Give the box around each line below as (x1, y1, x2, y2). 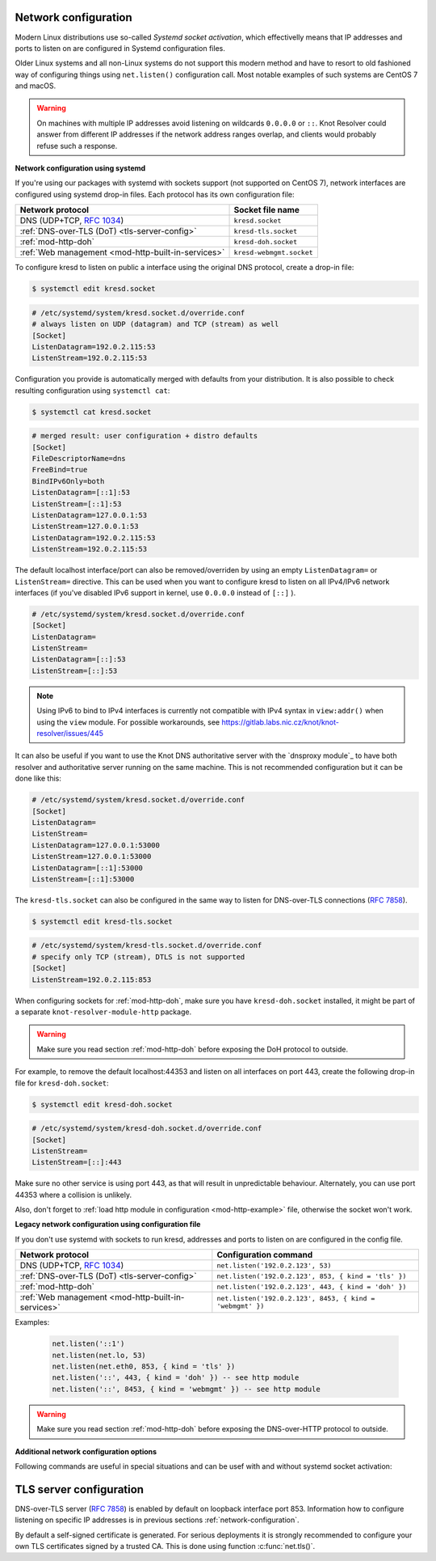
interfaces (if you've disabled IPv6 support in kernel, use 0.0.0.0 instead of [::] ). (15, 587, 296, 598)
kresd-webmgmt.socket (233, 247, 314, 256)
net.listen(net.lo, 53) (52, 1351, 147, 1360)
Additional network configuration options (15, 1446, 157, 1456)
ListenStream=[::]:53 (31, 666, 118, 675)
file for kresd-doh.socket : (15, 1078, 109, 1088)
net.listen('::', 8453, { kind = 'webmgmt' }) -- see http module (52, 1384, 321, 1394)
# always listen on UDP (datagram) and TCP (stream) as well (31, 319, 279, 329)
